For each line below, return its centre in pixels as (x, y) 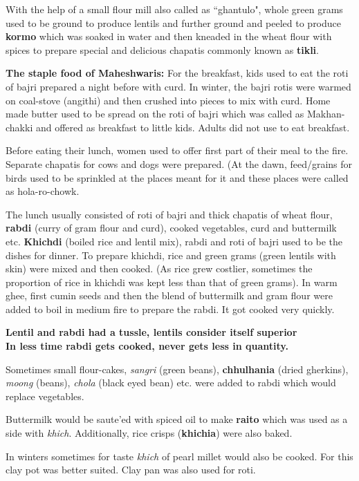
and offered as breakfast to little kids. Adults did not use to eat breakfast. (193, 127)
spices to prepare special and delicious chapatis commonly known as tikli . (162, 49)
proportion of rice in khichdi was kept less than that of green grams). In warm (172, 282)
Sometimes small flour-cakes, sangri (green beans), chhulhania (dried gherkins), (177, 369)
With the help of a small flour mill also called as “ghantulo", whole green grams (174, 9)
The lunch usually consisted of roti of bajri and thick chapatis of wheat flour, (169, 214)
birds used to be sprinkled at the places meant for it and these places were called (177, 177)
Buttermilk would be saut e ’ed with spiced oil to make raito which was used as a (177, 419)
